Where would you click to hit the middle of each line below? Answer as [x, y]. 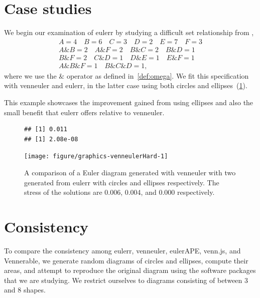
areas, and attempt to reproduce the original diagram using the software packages [130, 270]
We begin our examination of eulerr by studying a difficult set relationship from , [129, 32]
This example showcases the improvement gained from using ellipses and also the [129, 102]
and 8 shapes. [25, 290]
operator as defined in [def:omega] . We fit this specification [158, 75]
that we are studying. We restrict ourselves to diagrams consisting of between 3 [126, 280]
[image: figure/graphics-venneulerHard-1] [96, 157]
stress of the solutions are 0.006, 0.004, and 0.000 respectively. [119, 192]
